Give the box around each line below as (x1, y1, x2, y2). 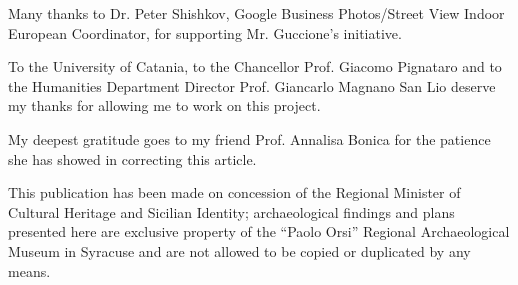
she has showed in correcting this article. (8, 148, 257, 169)
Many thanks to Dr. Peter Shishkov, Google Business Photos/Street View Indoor (8, 3, 505, 23)
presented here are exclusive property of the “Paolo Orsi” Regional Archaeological (8, 221, 510, 242)
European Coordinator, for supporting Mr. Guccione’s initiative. (8, 22, 402, 43)
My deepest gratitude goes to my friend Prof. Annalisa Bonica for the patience (8, 128, 491, 149)
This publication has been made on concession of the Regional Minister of (8, 182, 461, 203)
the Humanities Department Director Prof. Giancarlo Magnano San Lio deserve (8, 75, 496, 96)
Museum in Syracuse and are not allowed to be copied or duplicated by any (8, 240, 471, 261)
